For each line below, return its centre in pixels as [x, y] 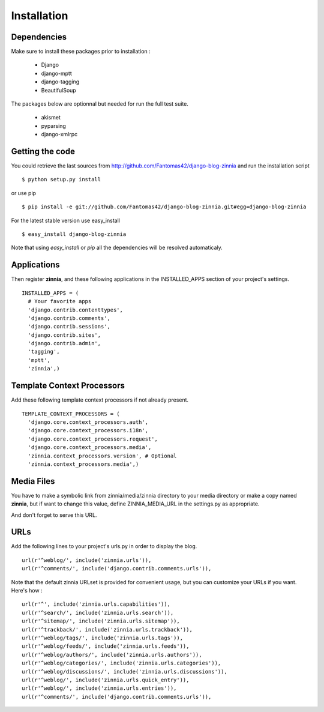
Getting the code [43, 151]
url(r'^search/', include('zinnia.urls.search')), [98, 613]
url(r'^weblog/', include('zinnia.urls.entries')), [99, 688]
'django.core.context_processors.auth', [88, 422]
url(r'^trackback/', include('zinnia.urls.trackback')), [107, 629]
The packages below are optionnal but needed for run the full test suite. [100, 104]
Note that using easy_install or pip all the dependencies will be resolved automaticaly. [117, 248]
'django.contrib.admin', [64, 343]
